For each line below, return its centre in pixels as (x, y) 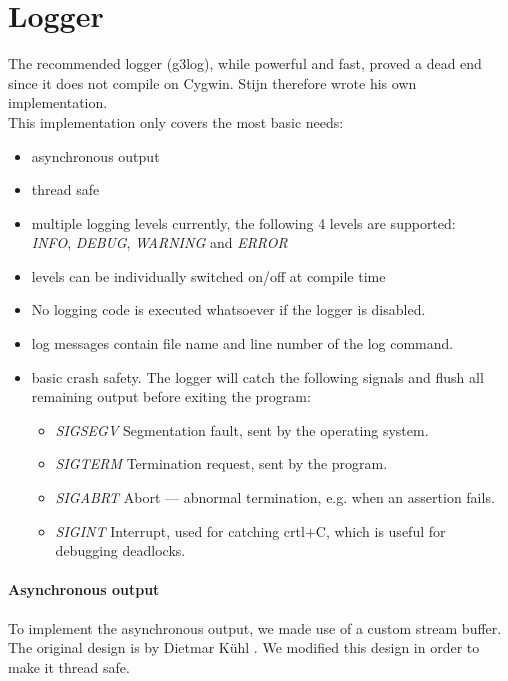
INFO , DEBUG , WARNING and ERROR (159, 242)
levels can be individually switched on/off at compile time (208, 275)
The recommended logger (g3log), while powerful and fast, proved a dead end (245, 63)
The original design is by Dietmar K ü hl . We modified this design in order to (244, 647)
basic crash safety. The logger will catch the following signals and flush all (257, 376)
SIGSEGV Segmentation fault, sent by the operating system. (242, 429)
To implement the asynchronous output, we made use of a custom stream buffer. (255, 627)
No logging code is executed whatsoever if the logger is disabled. (228, 309)
